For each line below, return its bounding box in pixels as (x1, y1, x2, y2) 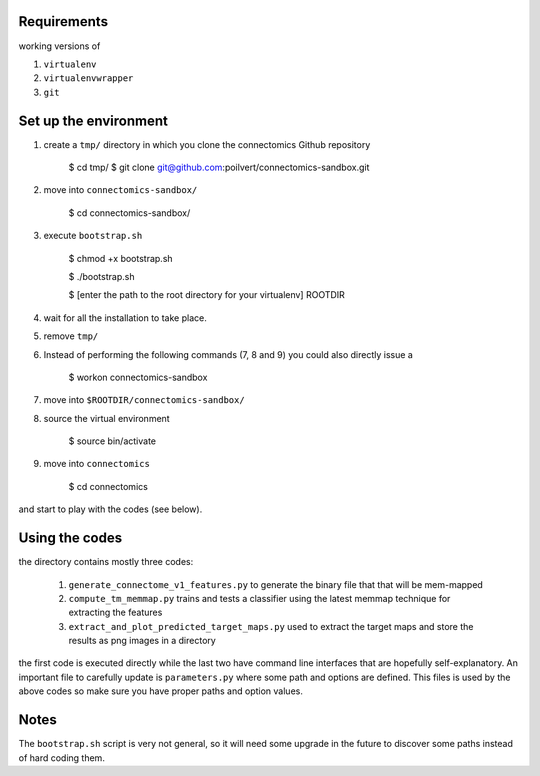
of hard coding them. (18, 751, 105, 764)
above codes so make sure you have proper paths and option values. (18, 685, 304, 697)
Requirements (18, 13, 109, 30)
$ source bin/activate (68, 435, 157, 447)
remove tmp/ (43, 330, 99, 342)
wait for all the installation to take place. (43, 311, 207, 324)
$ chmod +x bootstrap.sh (68, 252, 174, 264)
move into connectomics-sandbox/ (43, 184, 198, 196)
